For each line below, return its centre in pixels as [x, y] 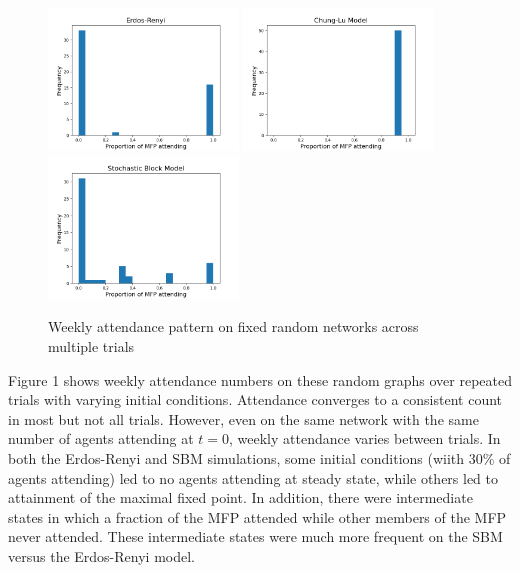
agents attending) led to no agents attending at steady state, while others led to [253, 477]
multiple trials [91, 345]
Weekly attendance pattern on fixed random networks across [233, 326]
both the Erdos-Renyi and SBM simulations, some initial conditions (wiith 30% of [259, 457]
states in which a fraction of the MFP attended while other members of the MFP [257, 516]
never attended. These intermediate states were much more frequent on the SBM [255, 536]
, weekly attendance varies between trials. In [365, 438]
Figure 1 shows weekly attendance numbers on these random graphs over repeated [260, 379]
